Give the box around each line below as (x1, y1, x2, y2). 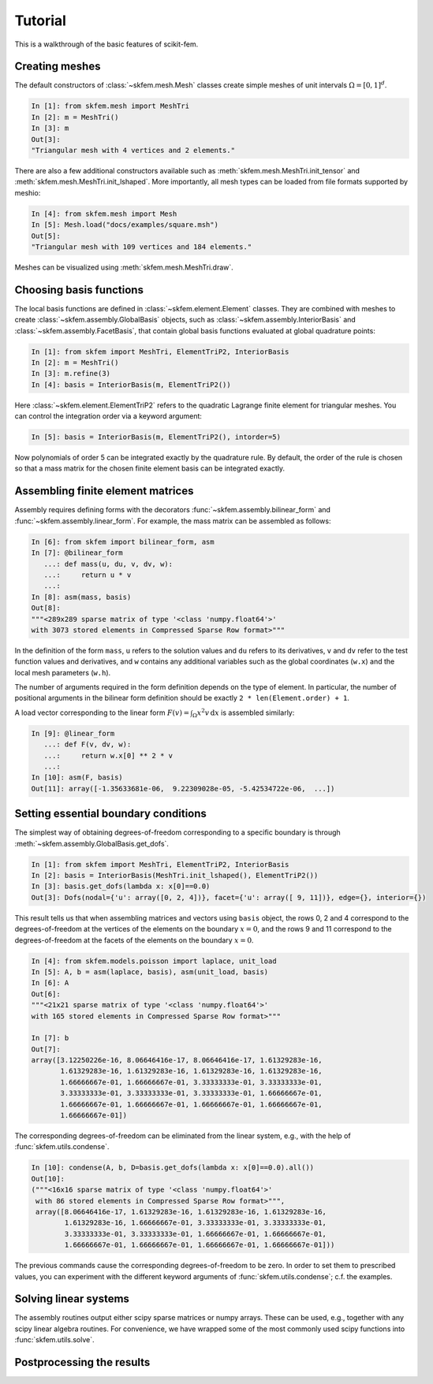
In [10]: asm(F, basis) (31, 773, 124, 782)
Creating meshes (14, 60, 101, 73)
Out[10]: (31, 1174, 65, 1183)
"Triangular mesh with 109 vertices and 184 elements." (31, 242, 252, 251)
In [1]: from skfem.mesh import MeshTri (31, 102, 189, 110)
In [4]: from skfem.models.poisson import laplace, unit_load (31, 956, 277, 965)
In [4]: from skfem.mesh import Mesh (31, 209, 177, 218)
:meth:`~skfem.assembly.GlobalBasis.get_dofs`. (14, 839, 170, 848)
